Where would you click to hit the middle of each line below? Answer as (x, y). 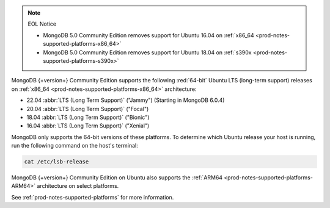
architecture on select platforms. (78, 186)
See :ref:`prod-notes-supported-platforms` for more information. (93, 197)
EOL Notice (42, 24)
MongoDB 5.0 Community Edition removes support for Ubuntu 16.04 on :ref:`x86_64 (148, 35)
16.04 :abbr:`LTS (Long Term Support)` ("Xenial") (88, 126)
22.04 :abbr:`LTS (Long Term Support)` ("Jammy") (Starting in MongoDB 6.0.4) (126, 100)
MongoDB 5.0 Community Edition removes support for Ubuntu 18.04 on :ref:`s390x (147, 52)
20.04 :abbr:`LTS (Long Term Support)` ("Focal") (88, 109)
